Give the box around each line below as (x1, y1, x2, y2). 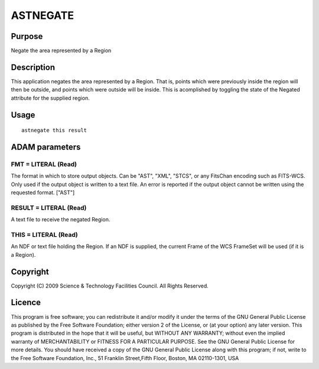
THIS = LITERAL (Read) (11, 231, 78, 239)
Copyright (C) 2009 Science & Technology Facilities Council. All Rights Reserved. (11, 282, 209, 289)
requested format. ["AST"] (11, 189, 75, 196)
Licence (11, 298, 41, 308)
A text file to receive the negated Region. (11, 216, 110, 223)
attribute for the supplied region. (11, 94, 90, 102)
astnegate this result (21, 127, 87, 134)
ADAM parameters (11, 142, 81, 152)
